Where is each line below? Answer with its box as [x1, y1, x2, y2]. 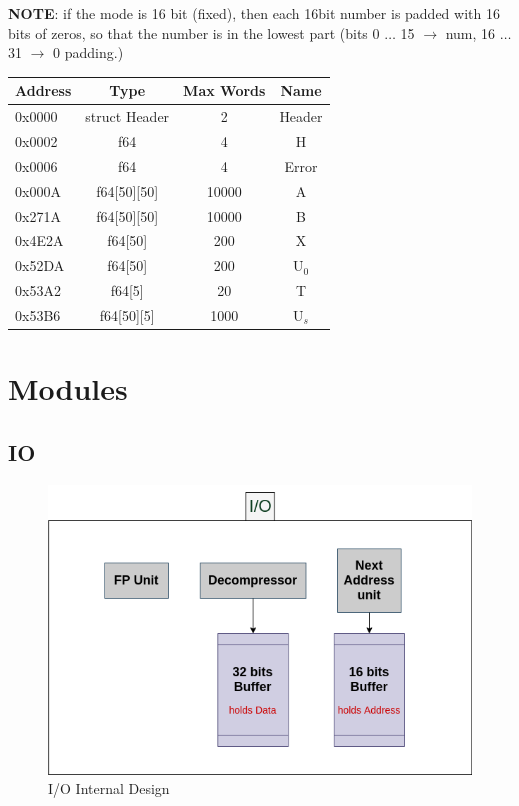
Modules [8, 368, 128, 409]
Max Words [183, 80, 266, 101]
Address [15, 80, 72, 101]
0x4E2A [15, 230, 64, 251]
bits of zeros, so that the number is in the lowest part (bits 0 [8, 22, 380, 43]
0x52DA [15, 255, 65, 276]
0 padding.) [53, 42, 124, 63]
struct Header [85, 106, 170, 127]
